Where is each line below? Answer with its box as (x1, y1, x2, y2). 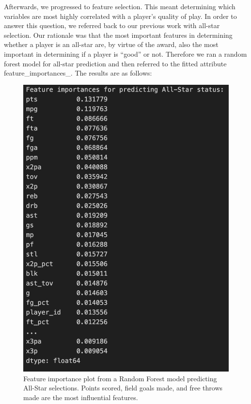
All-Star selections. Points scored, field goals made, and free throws (23, 383, 223, 393)
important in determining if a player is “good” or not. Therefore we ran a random (4, 48, 247, 59)
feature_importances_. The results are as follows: (4, 68, 152, 78)
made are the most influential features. (23, 392, 138, 402)
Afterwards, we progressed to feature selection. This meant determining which (4, 1, 235, 11)
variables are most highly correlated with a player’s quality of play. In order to (4, 11, 237, 21)
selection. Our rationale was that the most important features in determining (4, 30, 233, 40)
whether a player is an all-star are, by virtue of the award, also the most (4, 39, 219, 49)
